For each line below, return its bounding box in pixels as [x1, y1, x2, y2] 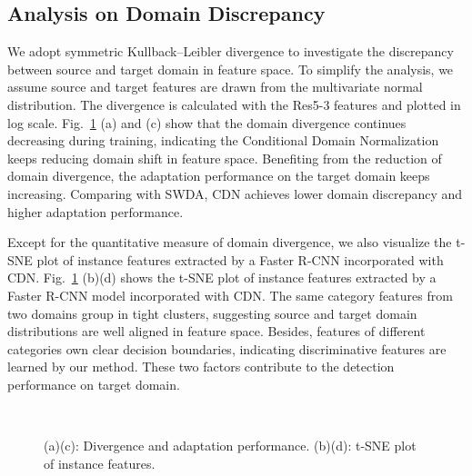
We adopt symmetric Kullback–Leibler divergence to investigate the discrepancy [7, 42, 454, 61]
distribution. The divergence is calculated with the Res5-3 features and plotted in [7, 94, 461, 114]
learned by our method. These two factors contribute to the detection [7, 357, 395, 376]
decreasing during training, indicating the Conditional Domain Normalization [7, 131, 439, 150]
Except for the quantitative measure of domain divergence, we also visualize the [7, 233, 452, 252]
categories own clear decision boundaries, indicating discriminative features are [7, 339, 447, 358]
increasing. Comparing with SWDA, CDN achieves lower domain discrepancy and [7, 183, 463, 203]
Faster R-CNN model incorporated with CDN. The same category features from [7, 285, 453, 304]
